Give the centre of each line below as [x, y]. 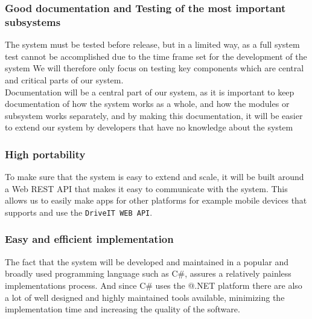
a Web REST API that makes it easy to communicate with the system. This [146, 188]
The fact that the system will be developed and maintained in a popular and [147, 261]
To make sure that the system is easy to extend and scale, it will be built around [154, 177]
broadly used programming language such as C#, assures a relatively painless [148, 273]
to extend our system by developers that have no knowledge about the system [149, 127]
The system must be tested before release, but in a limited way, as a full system [152, 44]
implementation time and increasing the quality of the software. [123, 309]
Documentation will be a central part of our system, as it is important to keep [150, 92]
